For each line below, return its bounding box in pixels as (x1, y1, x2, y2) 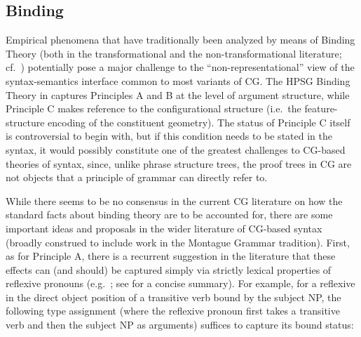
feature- (304, 101, 338, 116)
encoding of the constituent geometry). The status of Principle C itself (48, 114, 350, 129)
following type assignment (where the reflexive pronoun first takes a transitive (6, 303, 340, 318)
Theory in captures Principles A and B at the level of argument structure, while (6, 87, 350, 102)
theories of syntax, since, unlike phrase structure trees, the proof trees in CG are (6, 156, 352, 171)
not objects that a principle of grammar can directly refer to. (6, 170, 268, 185)
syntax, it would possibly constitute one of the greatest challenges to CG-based (6, 142, 346, 157)
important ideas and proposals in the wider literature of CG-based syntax (6, 220, 322, 235)
